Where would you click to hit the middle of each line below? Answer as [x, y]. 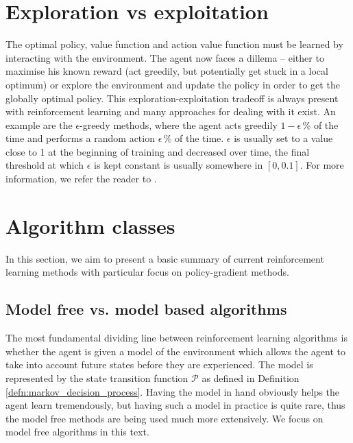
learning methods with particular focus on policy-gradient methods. [147, 272]
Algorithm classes [90, 225]
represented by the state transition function [97, 378]
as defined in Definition [251, 378]
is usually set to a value [283, 138]
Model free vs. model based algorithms [146, 309]
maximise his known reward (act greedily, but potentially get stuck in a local [167, 71]
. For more [322, 165]
